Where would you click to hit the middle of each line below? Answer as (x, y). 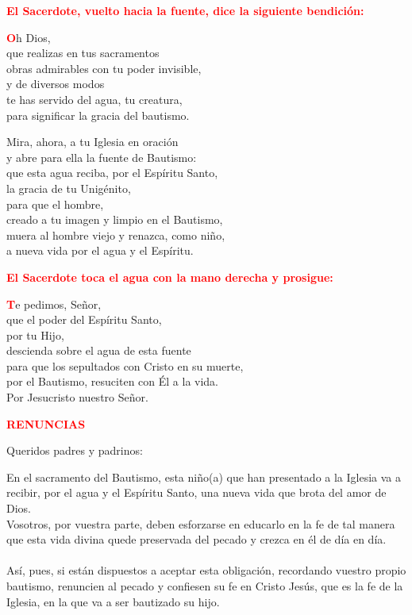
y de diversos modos (56, 84)
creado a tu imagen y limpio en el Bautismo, (115, 219)
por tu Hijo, (35, 334)
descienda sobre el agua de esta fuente (99, 350)
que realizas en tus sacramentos (83, 53)
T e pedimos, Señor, (54, 304)
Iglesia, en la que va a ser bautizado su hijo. (113, 601)
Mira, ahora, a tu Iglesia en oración (92, 142)
